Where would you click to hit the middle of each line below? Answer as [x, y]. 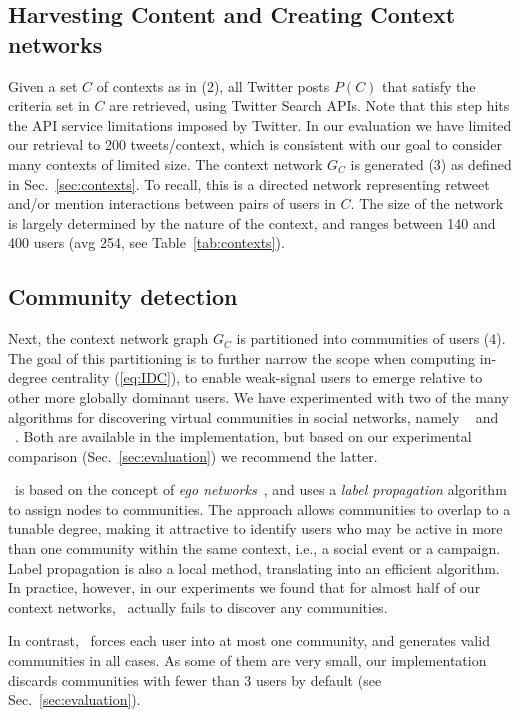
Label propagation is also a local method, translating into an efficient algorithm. [254, 567]
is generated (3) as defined [431, 163]
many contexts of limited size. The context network [165, 163]
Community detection [123, 296]
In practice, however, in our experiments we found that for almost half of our [244, 587]
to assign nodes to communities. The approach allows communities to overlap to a [259, 508]
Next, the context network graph [108, 338]
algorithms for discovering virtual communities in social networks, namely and [253, 416]
